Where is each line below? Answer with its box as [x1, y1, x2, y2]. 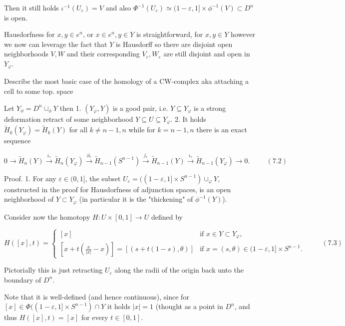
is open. [4, 12, 28, 22]
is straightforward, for [136, 29, 203, 39]
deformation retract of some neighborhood [4, 113, 133, 124]
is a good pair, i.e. [113, 102, 168, 113]
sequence [4, 135, 31, 146]
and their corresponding [66, 48, 140, 59]
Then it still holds [4, 2, 59, 12]
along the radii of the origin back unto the [114, 265, 244, 275]
